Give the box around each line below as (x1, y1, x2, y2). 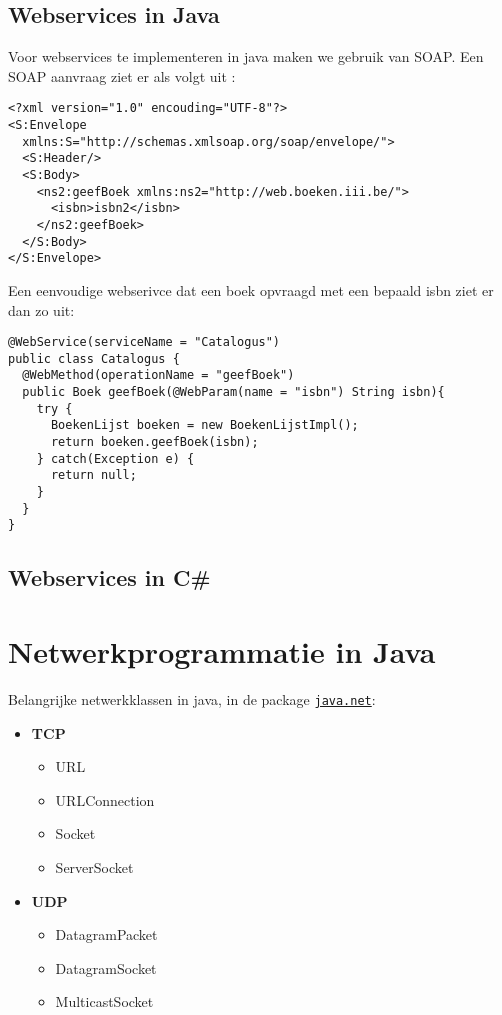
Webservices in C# (8, 562, 211, 593)
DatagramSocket (55, 957, 157, 978)
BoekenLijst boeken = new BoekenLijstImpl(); (50, 418, 359, 433)
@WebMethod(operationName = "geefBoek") (22, 368, 295, 383)
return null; (50, 468, 137, 483)
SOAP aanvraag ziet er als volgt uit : (8, 65, 236, 86)
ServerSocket (55, 856, 134, 877)
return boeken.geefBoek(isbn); (50, 435, 259, 450)
